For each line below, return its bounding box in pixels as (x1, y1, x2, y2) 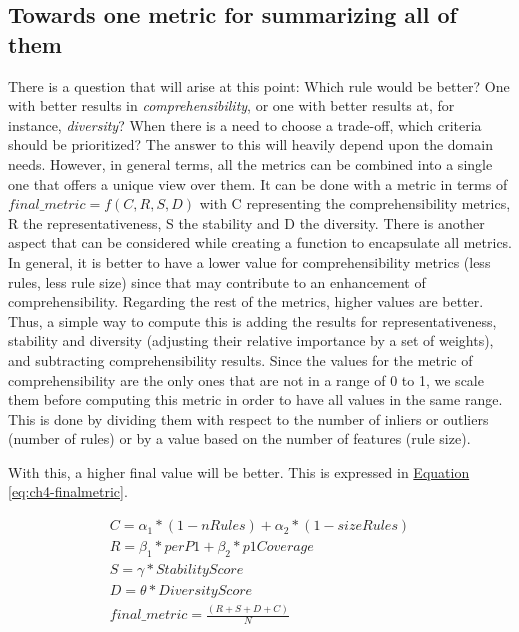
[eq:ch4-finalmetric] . (8, 481, 128, 502)
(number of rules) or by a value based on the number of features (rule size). (8, 428, 471, 449)
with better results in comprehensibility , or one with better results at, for (8, 95, 455, 116)
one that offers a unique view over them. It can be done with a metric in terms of (8, 173, 508, 194)
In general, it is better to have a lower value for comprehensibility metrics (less (8, 251, 491, 272)
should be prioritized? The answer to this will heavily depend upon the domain (8, 134, 493, 155)
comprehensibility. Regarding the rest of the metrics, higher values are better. (8, 291, 484, 312)
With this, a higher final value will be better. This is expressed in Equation (8, 461, 470, 482)
